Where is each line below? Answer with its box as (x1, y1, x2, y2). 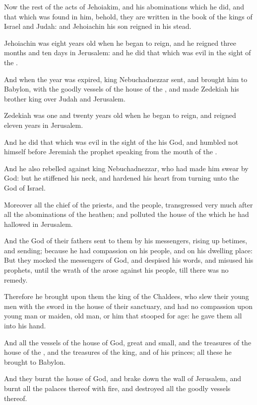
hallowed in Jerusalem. (4, 218, 73, 229)
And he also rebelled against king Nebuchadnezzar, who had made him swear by (4, 163, 249, 173)
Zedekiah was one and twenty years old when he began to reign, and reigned (4, 110, 236, 120)
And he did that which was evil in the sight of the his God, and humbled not (4, 136, 239, 147)
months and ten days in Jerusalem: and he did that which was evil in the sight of (4, 47, 251, 58)
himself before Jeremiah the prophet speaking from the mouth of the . (4, 146, 217, 157)
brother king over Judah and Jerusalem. (4, 93, 126, 103)
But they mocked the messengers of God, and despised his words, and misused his (4, 255, 254, 265)
